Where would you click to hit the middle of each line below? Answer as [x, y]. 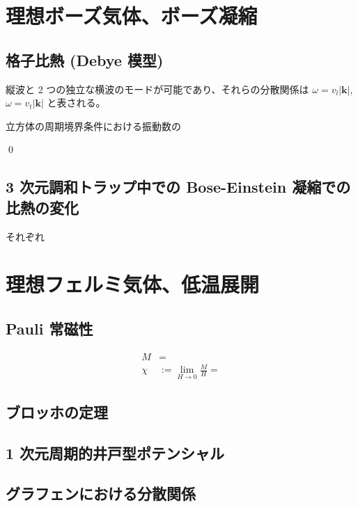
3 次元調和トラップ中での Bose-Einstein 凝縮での [178, 187]
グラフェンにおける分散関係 [101, 493]
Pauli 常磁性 [49, 328]
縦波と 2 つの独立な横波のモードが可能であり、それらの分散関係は [157, 89]
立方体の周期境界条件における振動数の [93, 126]
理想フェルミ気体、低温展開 [133, 284]
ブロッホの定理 [57, 411]
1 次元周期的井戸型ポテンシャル [115, 452]
